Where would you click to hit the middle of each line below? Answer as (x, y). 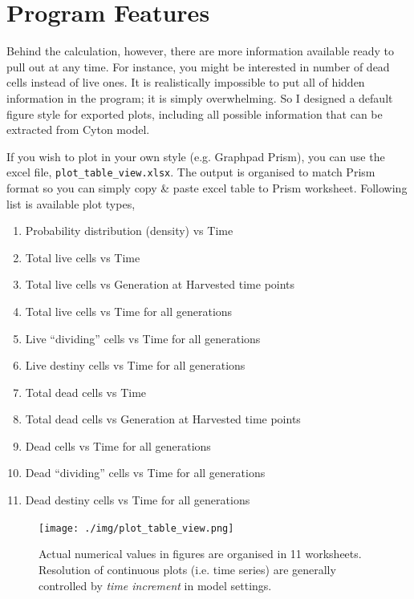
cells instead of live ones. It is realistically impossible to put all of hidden (186, 82)
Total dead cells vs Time (86, 392)
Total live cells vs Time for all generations (129, 311)
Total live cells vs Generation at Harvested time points (160, 284)
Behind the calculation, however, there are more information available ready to (201, 51)
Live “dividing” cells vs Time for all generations (143, 338)
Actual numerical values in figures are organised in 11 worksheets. (200, 554)
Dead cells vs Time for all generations (118, 445)
